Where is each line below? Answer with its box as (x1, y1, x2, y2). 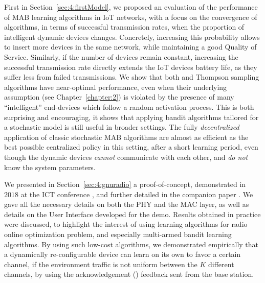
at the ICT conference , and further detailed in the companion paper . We (20, 188, 253, 199)
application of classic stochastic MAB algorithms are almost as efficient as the (4, 131, 249, 142)
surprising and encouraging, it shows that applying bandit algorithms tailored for (4, 111, 259, 122)
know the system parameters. (4, 161, 96, 172)
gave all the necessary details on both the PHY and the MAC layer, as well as (4, 199, 249, 209)
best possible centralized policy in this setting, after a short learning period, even (4, 141, 258, 152)
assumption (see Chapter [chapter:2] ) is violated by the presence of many (4, 91, 234, 102)
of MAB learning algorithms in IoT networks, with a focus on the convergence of (4, 11, 257, 22)
